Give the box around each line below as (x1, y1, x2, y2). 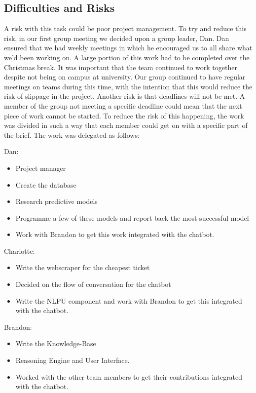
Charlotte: (4, 245, 35, 256)
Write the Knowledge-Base (15, 338, 96, 349)
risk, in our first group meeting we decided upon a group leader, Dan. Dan (4, 33, 229, 43)
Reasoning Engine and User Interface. (15, 355, 130, 365)
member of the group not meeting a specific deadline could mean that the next (4, 100, 242, 111)
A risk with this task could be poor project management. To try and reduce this (4, 23, 247, 34)
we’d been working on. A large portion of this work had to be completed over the (4, 52, 250, 62)
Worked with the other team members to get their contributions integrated (15, 371, 243, 382)
